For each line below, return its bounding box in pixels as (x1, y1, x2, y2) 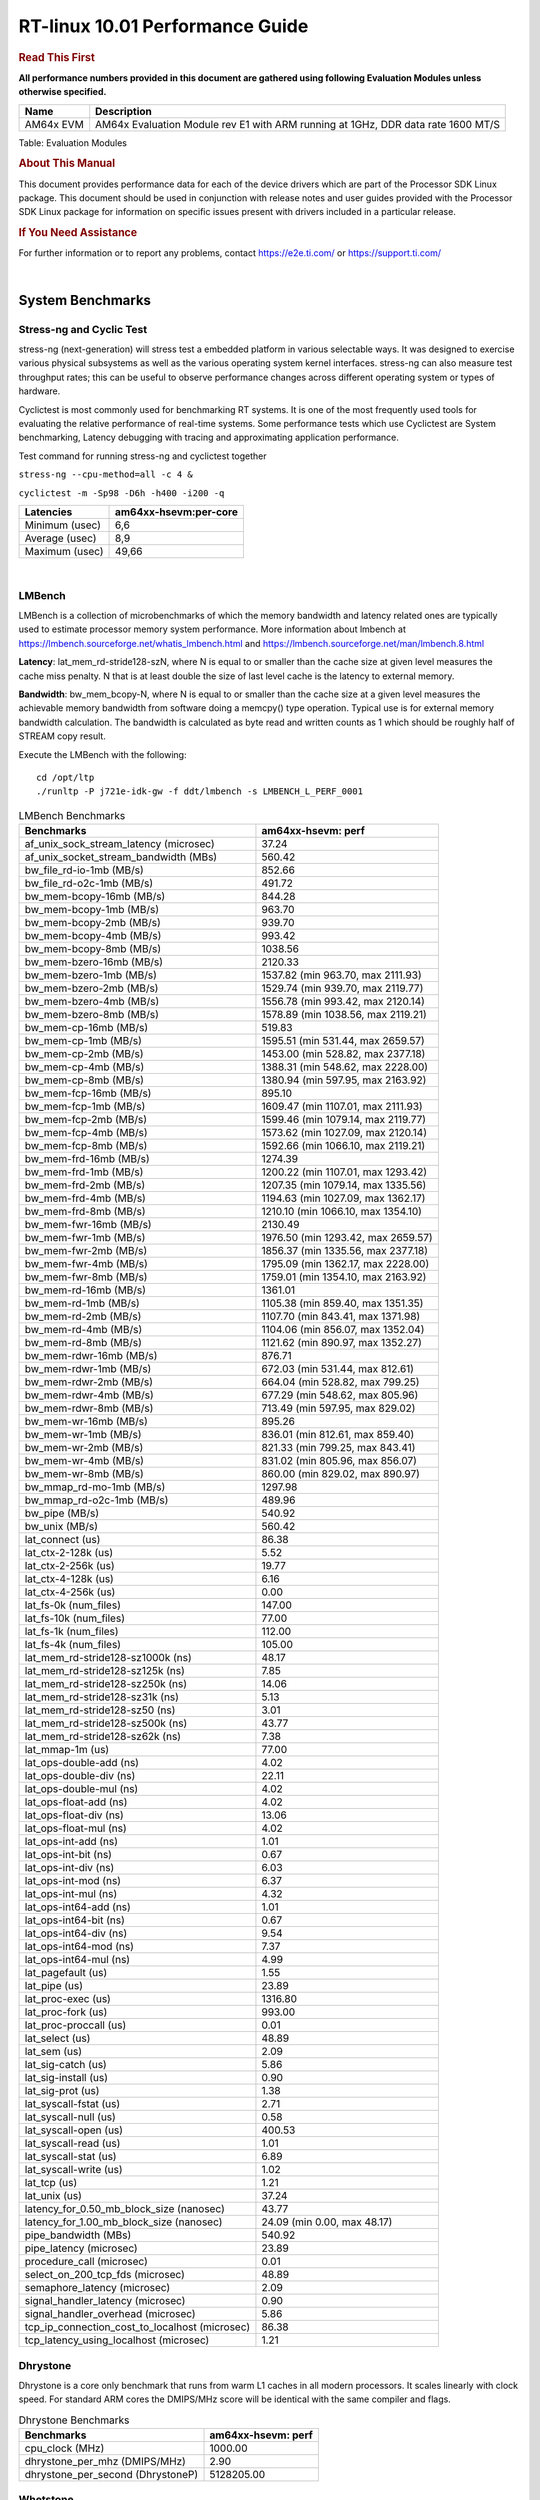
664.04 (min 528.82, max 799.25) (261, 1375, 420, 1389)
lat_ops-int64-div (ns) (24, 1926, 128, 1940)
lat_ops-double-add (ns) (24, 1756, 140, 1770)
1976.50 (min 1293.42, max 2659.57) (261, 1231, 434, 1245)
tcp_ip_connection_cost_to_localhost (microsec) (24, 2320, 250, 2334)
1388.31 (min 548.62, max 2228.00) (261, 1060, 429, 1074)
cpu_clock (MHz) (24, 2441, 105, 2455)
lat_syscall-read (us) (24, 2136, 121, 2150)
